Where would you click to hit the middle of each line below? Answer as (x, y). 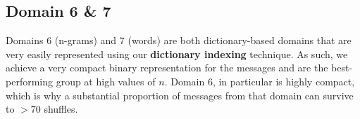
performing (29, 81)
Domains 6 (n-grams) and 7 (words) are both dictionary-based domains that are (179, 40)
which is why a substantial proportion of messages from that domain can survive (180, 95)
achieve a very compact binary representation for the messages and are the (167, 68)
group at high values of (106, 81)
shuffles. (61, 109)
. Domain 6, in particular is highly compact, (260, 81)
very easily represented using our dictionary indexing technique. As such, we (177, 54)
